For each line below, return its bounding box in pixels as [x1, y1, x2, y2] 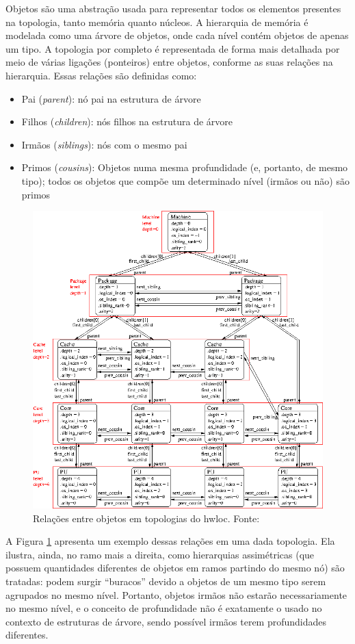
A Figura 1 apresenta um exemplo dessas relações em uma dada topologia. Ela [5, 534, 335, 548]
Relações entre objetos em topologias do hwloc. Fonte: [33, 511, 260, 525]
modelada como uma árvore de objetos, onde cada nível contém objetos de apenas [5, 28, 349, 42]
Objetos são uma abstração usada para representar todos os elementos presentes [5, 1, 341, 15]
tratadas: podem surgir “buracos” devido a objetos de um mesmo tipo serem [5, 574, 326, 588]
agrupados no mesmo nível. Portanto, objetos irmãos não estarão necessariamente [5, 587, 347, 602]
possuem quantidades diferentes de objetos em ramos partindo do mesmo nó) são [5, 561, 345, 575]
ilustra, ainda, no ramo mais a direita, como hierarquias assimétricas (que [5, 547, 315, 561]
